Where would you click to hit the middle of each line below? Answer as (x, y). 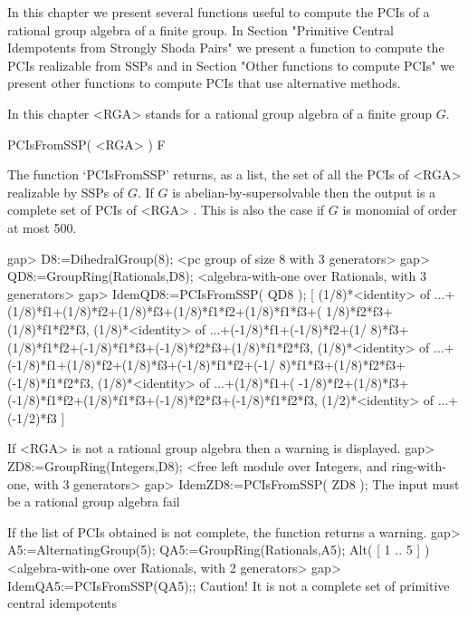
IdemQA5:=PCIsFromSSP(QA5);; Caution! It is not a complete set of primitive (229, 585)
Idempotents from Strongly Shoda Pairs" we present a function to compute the (226, 48)
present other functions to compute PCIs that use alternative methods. (204, 83)
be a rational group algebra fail (94, 502)
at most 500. (42, 227)
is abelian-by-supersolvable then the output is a (304, 192)
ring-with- (419, 466)
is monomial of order (400, 210)
